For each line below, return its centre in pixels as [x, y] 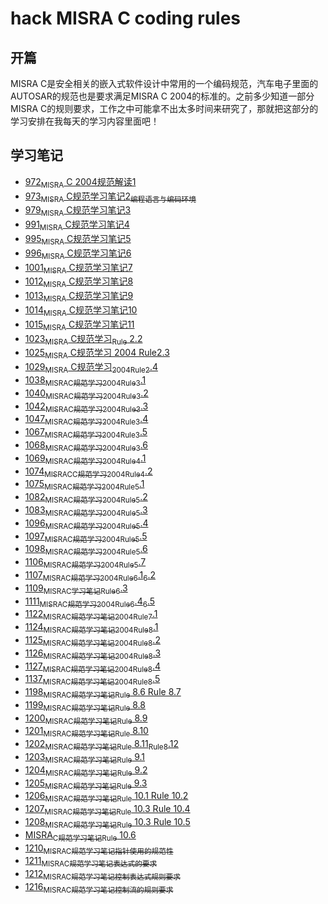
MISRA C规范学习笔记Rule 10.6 [80, 835]
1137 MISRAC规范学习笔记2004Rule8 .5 [92, 680]
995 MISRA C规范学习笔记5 [78, 240]
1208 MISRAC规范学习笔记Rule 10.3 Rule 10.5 [107, 823]
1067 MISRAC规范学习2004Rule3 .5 [86, 433]
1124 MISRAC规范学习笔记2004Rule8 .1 [91, 628]
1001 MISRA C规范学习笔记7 [78, 268]
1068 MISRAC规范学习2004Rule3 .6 [86, 445]
